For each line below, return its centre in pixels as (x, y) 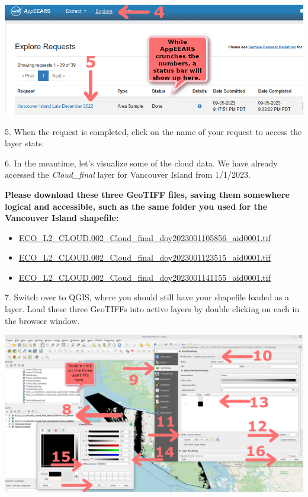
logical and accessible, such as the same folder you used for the (136, 206)
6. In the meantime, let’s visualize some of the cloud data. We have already (141, 163)
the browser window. (42, 320)
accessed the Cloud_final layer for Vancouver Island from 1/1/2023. (128, 174)
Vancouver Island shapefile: (62, 218)
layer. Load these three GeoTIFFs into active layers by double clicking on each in (152, 309)
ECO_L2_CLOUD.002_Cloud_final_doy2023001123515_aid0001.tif (145, 257)
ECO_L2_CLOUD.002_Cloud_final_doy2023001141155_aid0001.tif (145, 277)
